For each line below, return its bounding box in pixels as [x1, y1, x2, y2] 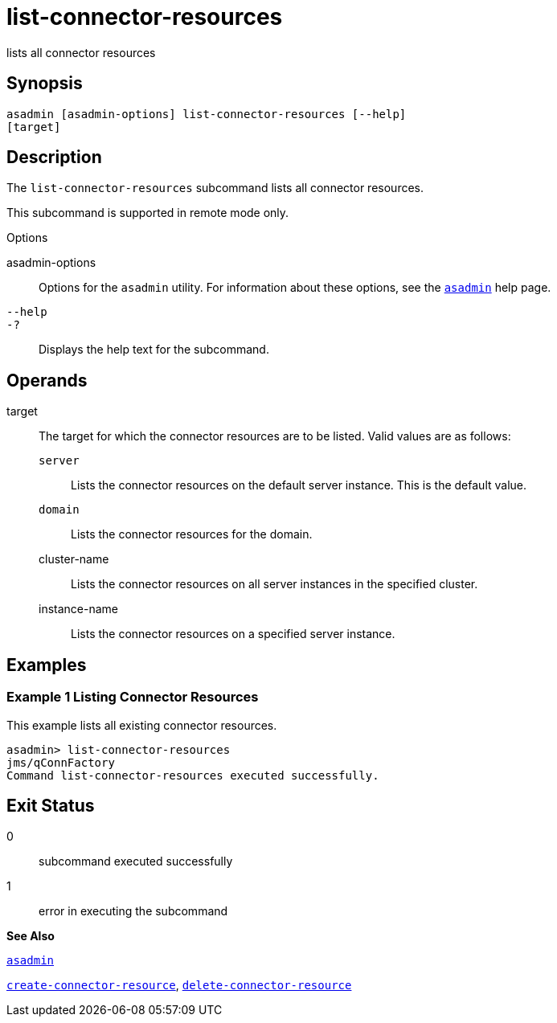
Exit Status [6, 795, 95, 816]
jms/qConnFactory [6, 755, 115, 769]
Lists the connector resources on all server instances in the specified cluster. [71, 577, 478, 591]
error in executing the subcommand [39, 904, 228, 919]
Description [6, 147, 102, 168]
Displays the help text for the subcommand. [39, 342, 269, 357]
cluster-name [39, 552, 109, 567]
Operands [6, 370, 88, 391]
